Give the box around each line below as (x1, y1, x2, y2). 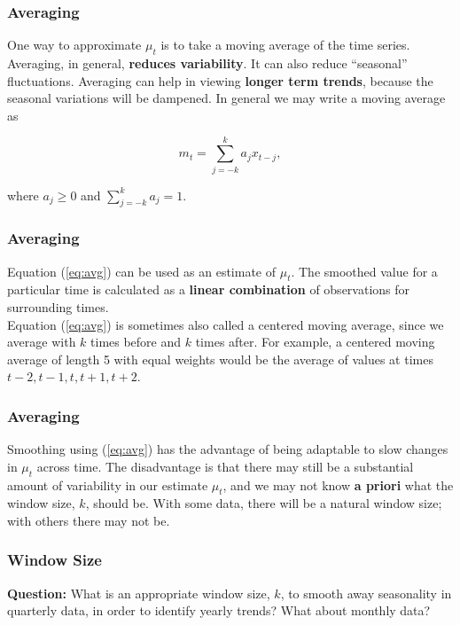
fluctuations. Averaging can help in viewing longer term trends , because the (7, 71, 433, 90)
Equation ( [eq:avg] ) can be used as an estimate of (7, 262, 276, 280)
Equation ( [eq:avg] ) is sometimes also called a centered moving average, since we (7, 315, 444, 333)
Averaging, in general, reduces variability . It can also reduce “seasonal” (7, 54, 408, 73)
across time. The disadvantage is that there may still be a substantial (36, 457, 414, 475)
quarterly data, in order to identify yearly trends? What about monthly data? (7, 601, 431, 620)
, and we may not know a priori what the (222, 475, 454, 494)
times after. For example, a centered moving (195, 332, 435, 351)
